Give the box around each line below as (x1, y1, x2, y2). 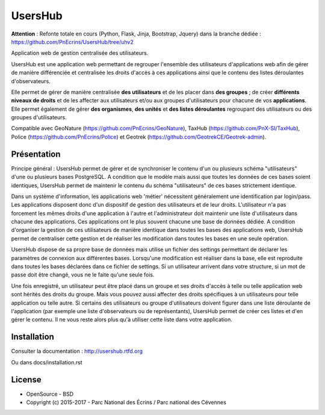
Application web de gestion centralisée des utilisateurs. (11, 49, 149, 57)
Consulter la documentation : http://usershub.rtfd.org (11, 348, 143, 355)
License (11, 374, 42, 385)
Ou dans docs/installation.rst (11, 358, 82, 366)
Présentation (11, 149, 61, 159)
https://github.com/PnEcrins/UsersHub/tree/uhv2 (11, 38, 134, 45)
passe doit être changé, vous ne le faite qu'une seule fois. (11, 271, 155, 278)
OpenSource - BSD (26, 390, 74, 398)
